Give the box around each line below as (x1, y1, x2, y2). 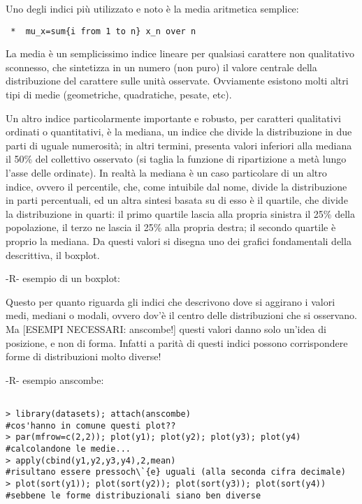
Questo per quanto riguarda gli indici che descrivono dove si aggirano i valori (6, 294, 335, 309)
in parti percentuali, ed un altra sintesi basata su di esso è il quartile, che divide (6, 193, 348, 207)
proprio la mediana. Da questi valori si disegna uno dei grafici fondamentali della (6, 233, 352, 248)
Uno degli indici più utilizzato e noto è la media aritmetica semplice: (6, 1, 299, 15)
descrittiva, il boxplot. (6, 247, 100, 262)
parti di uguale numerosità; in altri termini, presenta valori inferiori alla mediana (6, 138, 352, 152)
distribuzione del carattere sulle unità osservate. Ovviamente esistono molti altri (6, 73, 349, 88)
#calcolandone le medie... (6, 443, 131, 454)
